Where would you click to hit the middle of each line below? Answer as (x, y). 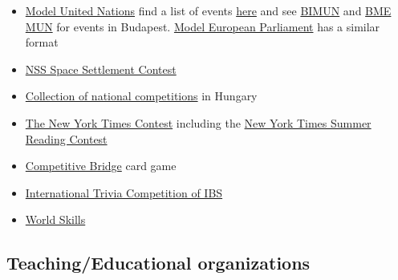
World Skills (55, 219)
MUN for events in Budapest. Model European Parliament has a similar (203, 26)
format (42, 42)
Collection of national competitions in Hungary (141, 96)
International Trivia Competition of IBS (124, 192)
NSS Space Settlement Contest (101, 69)
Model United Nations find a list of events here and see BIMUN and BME (208, 10)
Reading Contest (66, 138)
